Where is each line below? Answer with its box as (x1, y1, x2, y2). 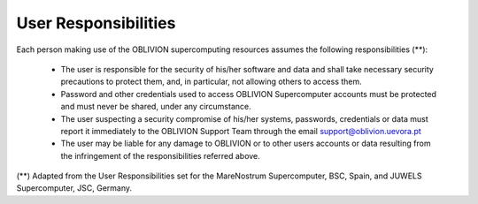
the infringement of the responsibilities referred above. (60, 150, 260, 161)
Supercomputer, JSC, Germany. (16, 183, 133, 193)
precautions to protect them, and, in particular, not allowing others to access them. (60, 76, 362, 87)
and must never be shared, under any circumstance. (60, 102, 251, 112)
